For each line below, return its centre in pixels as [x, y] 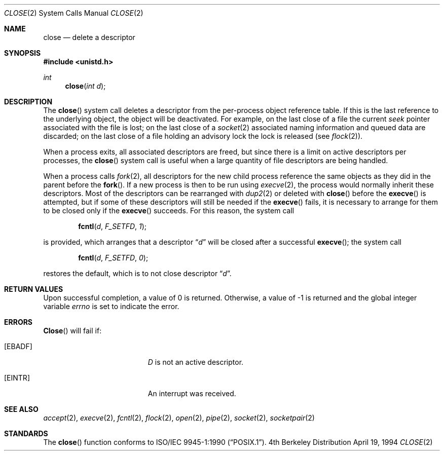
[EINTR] [17, 378]
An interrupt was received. [192, 393]
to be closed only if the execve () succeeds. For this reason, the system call [169, 211]
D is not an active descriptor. [196, 362]
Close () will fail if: [72, 331]
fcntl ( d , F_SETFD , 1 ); [113, 226]
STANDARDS [26, 433]
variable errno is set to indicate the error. [111, 306]
